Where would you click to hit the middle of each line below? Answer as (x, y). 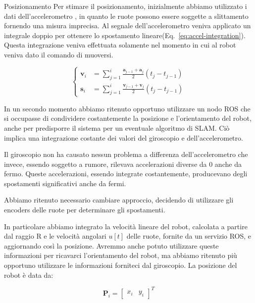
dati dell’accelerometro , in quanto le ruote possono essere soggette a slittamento (126, 16)
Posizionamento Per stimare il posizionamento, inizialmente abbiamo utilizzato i (126, 6)
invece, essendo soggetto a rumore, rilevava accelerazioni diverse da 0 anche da (123, 164)
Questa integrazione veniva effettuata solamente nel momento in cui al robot (120, 45)
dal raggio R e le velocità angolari (55, 236)
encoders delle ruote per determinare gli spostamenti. (85, 210)
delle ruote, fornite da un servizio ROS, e (189, 236)
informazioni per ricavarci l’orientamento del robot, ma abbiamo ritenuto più (121, 255)
